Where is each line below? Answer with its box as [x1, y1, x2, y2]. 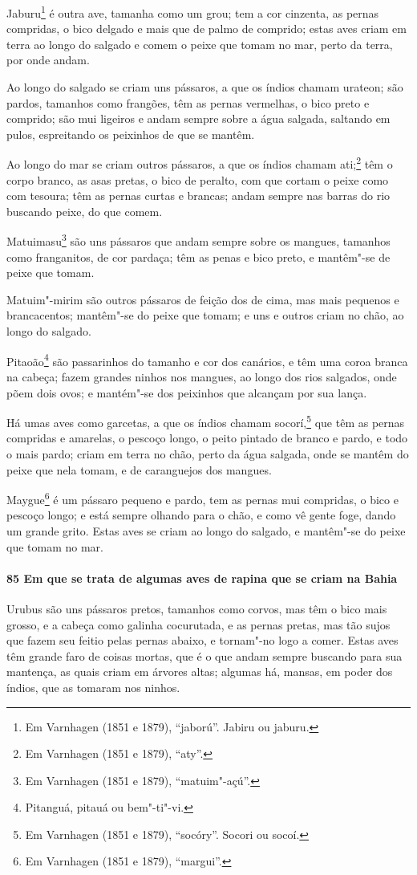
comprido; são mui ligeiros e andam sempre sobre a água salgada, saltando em [6, 110, 391, 127]
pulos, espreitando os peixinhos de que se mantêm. [6, 125, 255, 142]
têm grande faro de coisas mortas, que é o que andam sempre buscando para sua [6, 647, 403, 664]
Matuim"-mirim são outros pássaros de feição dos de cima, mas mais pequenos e [6, 291, 399, 307]
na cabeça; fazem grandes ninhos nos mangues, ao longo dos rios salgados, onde [6, 368, 397, 385]
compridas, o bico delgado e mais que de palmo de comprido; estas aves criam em [6, 20, 407, 37]
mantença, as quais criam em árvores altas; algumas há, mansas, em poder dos [6, 663, 393, 680]
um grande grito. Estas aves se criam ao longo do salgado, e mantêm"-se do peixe [6, 522, 406, 539]
